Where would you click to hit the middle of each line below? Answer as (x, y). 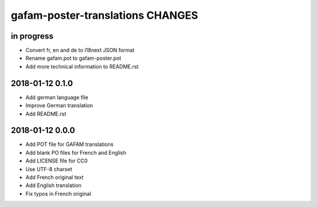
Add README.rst (46, 114)
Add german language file (57, 97)
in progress (32, 36)
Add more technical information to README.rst (82, 66)
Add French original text (55, 177)
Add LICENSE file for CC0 (57, 161)
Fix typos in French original (58, 194)
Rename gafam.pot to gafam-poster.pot (73, 58)
